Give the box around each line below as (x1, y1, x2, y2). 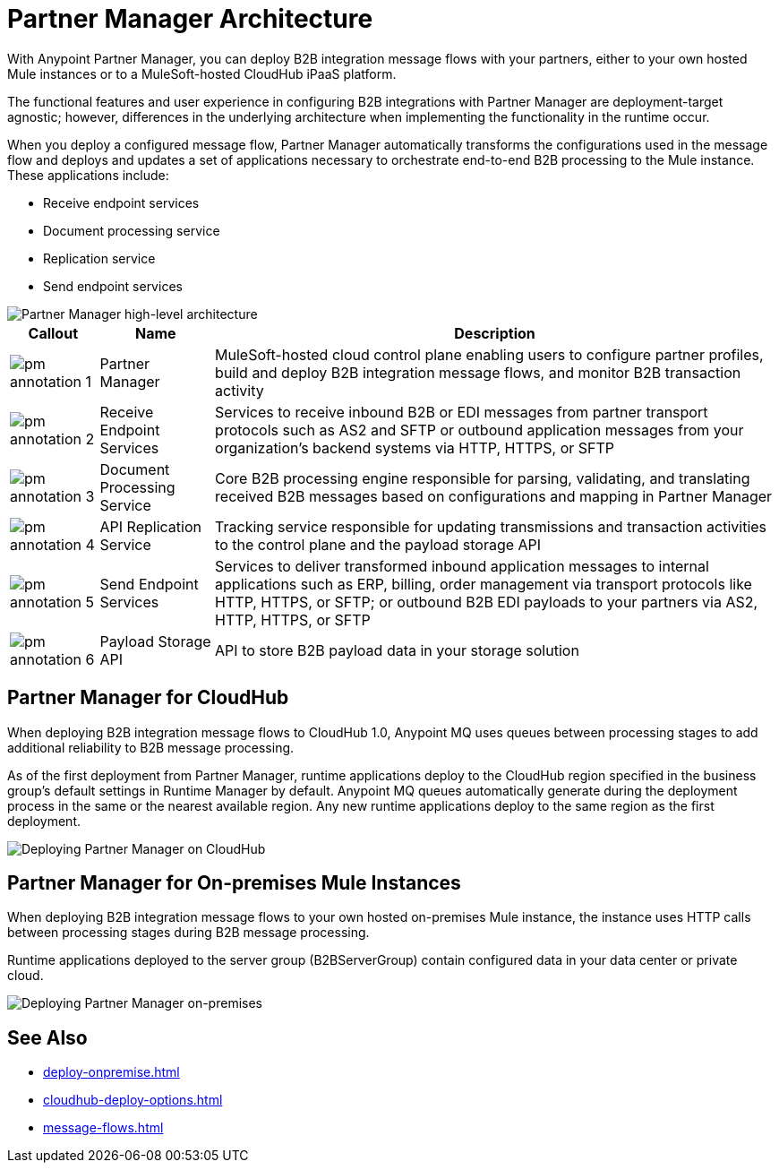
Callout (28, 323, 78, 342)
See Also (7, 1026, 88, 1049)
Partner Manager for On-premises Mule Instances (7, 872, 461, 895)
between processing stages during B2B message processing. (7, 925, 370, 941)
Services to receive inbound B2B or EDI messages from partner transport (215, 402, 708, 421)
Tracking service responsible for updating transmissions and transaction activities (215, 517, 767, 536)
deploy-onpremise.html (43, 1064, 180, 1080)
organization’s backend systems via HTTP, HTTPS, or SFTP (215, 438, 615, 457)
